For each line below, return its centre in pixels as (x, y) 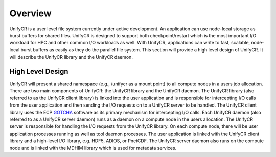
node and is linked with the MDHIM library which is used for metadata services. (93, 148)
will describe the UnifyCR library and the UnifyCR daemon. (71, 57)
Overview (30, 13)
